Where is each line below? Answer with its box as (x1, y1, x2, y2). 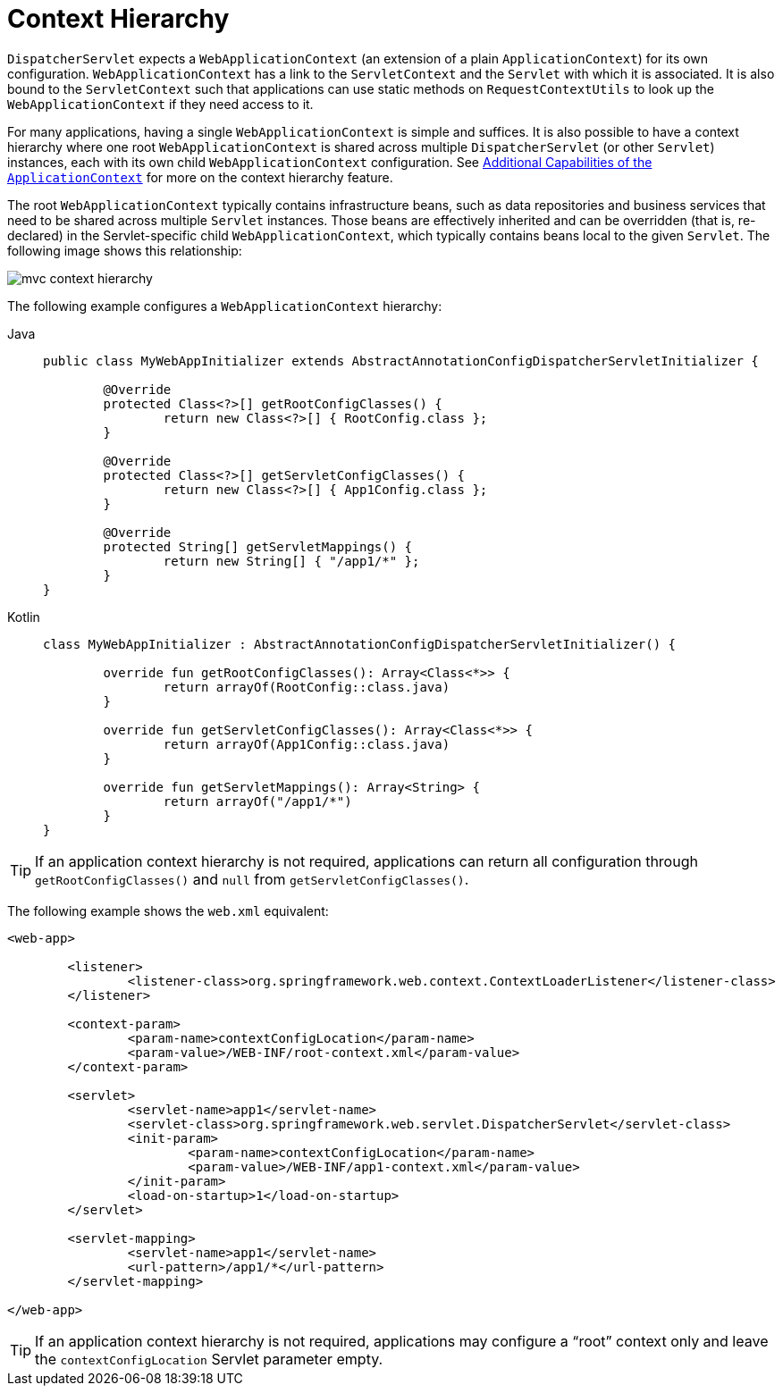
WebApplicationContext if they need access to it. (7, 96, 314, 112)
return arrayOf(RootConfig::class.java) (163, 679, 450, 694)
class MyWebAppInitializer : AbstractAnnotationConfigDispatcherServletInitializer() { (43, 636, 677, 651)
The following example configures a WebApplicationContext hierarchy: (7, 298, 442, 314)
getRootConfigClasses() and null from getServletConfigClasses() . (35, 869, 469, 888)
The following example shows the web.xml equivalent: (7, 902, 329, 919)
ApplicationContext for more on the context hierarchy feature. (7, 169, 393, 185)
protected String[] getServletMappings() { (103, 539, 413, 554)
